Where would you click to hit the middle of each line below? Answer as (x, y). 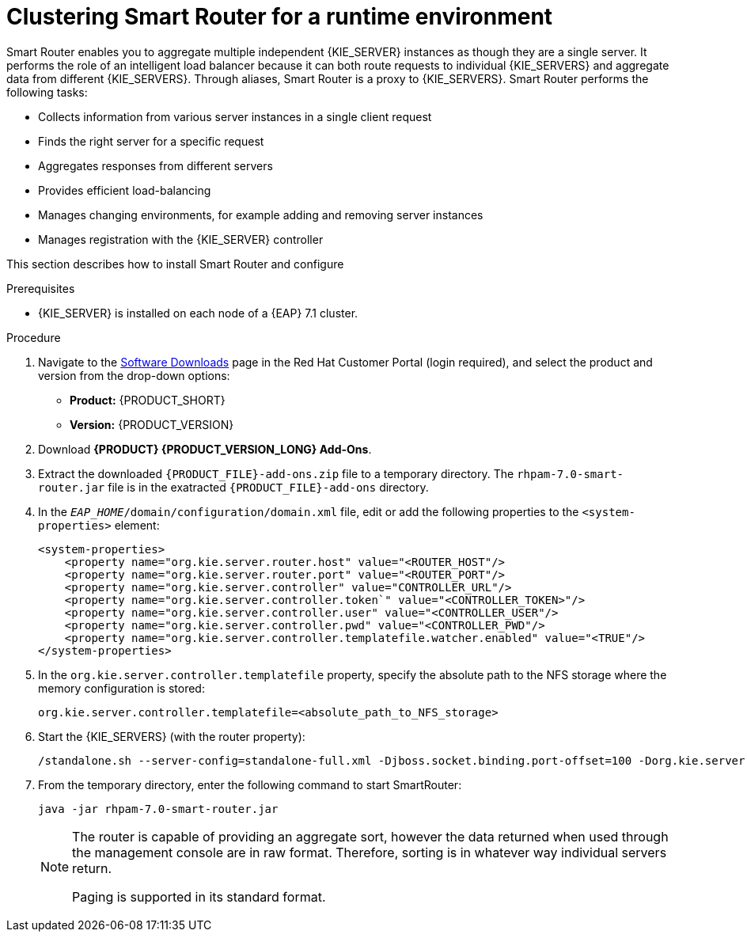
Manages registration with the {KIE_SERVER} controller (181, 239)
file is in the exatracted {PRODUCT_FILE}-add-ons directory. (268, 487)
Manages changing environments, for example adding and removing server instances (261, 215)
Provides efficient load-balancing (125, 190)
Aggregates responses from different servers (155, 165)
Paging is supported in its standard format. (199, 896)
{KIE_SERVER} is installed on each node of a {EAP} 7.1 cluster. (198, 313)
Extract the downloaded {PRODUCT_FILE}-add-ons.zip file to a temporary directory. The (276, 473)
